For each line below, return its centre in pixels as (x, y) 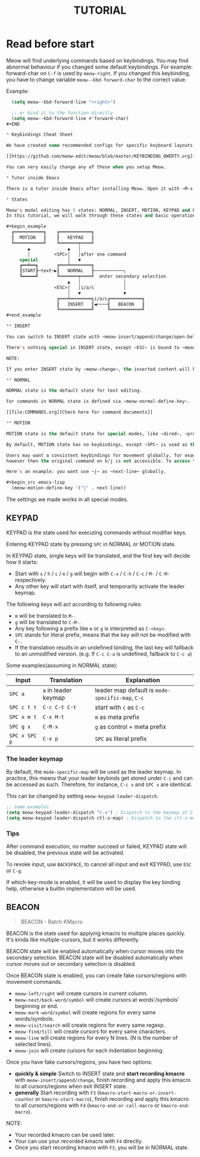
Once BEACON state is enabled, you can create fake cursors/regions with (96, 975)
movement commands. (34, 981)
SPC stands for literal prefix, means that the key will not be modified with (103, 635)
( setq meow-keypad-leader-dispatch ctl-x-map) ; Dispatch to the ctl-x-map (102, 818)
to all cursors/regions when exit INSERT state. (71, 1086)
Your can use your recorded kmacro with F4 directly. (79, 1141)
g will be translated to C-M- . (48, 622)
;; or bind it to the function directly (62, 113)
